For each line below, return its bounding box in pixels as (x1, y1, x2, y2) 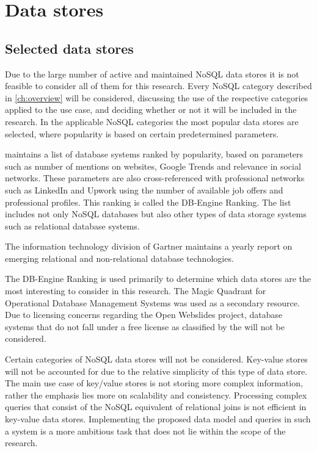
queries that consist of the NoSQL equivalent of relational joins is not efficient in (5, 400, 307, 413)
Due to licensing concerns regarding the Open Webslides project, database (5, 308, 283, 321)
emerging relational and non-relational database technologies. (5, 251, 234, 264)
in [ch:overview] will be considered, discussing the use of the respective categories (5, 91, 308, 104)
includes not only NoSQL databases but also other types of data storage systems (5, 207, 307, 220)
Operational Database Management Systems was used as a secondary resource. (5, 296, 300, 309)
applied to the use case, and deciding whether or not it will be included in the (5, 103, 297, 116)
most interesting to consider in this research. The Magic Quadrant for (5, 284, 266, 297)
